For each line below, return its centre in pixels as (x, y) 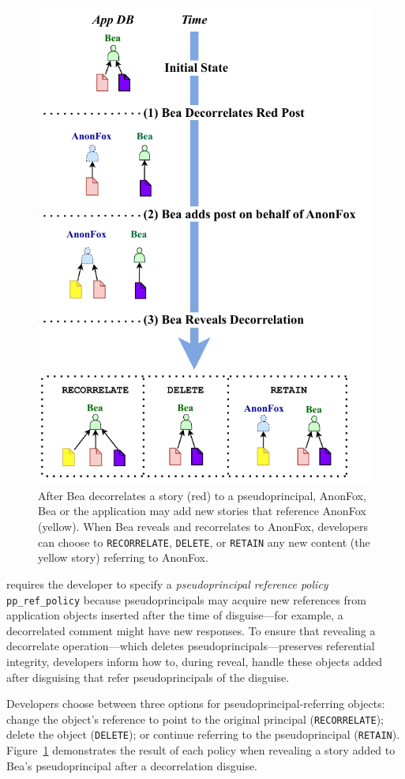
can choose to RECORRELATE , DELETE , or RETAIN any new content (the (204, 542)
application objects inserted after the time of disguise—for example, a (175, 615)
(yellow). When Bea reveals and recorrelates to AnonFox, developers (203, 527)
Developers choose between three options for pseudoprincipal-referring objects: (196, 704)
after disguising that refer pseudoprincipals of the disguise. (148, 677)
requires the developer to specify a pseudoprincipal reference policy (167, 583)
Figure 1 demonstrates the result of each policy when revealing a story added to (201, 750)
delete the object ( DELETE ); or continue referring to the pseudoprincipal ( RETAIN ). (203, 734)
